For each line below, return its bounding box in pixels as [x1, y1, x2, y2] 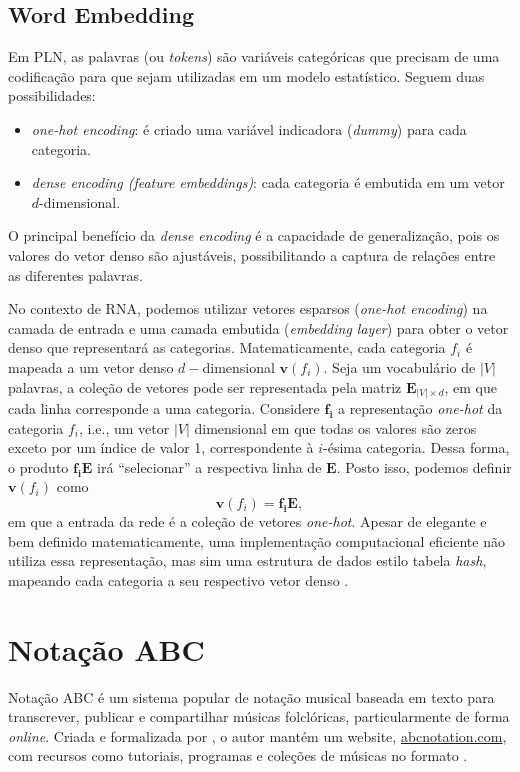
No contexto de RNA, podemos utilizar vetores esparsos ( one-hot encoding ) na [8, 298, 488, 319]
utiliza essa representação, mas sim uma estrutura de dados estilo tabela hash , [8, 550, 487, 571]
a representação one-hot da [337, 398, 503, 419]
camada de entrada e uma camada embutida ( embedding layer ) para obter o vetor [8, 317, 509, 338]
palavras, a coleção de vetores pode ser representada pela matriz [8, 376, 402, 397]
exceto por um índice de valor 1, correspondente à [8, 437, 314, 458]
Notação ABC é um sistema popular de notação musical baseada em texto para [8, 686, 495, 707]
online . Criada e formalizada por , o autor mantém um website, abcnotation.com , [8, 725, 507, 746]
